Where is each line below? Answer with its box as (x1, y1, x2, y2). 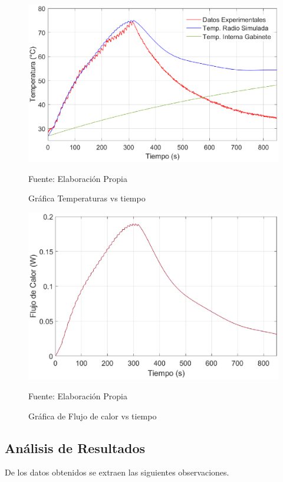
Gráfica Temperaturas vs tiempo (28, 192, 146, 204)
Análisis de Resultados (5, 438, 146, 457)
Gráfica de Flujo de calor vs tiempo (28, 409, 157, 422)
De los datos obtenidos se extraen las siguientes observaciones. (5, 466, 229, 478)
